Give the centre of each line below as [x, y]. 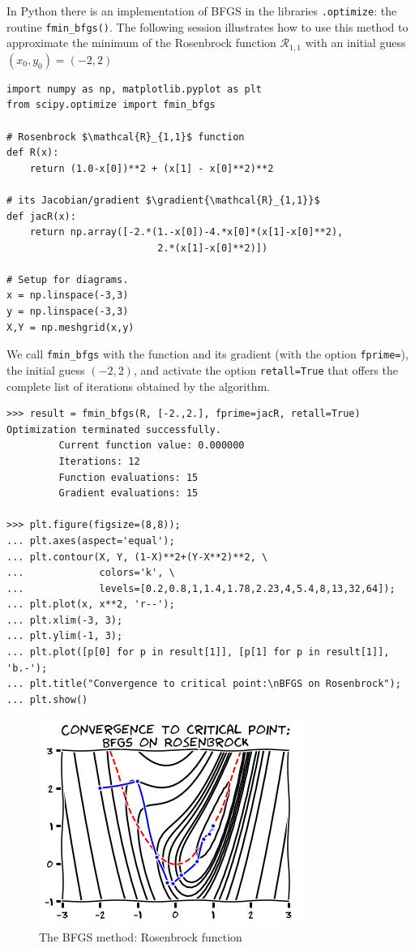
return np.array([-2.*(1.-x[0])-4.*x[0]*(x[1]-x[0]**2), [186, 232]
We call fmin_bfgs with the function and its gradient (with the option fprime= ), [207, 354]
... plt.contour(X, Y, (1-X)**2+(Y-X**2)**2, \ [137, 557]
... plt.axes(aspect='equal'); [91, 540]
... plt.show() [47, 699]
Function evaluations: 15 [128, 477]
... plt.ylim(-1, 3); [65, 636]
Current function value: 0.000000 [152, 446]
